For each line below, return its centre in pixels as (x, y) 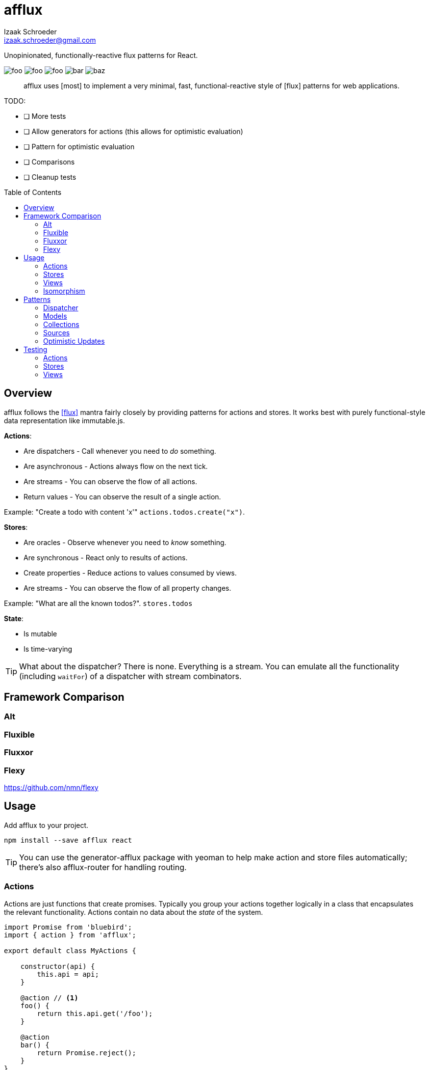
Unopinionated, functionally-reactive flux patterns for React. (101, 55)
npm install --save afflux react (68, 840)
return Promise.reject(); (87, 1053)
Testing (36, 349)
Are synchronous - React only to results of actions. (106, 557)
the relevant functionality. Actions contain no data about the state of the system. (134, 912)
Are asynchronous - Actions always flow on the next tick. (116, 466)
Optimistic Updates (74, 341)
